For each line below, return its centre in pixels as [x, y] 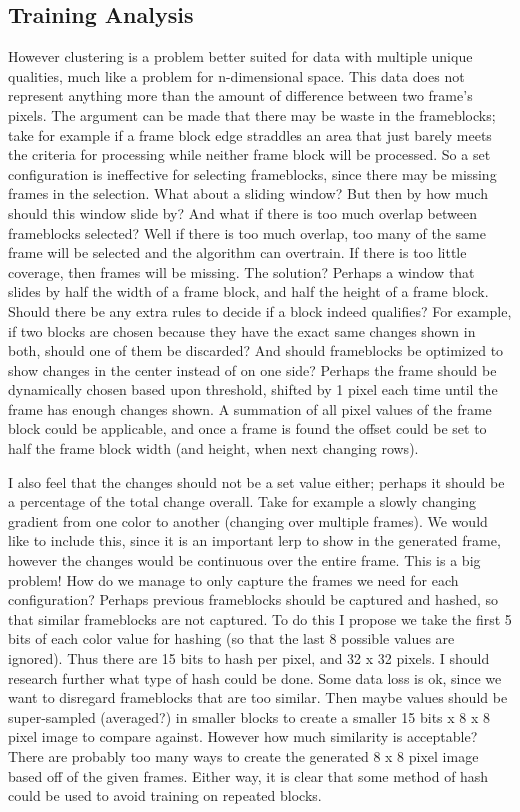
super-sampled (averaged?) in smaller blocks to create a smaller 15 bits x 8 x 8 [249, 716]
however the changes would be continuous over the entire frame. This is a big [244, 560]
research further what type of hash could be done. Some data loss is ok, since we [255, 677]
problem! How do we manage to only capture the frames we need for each [233, 579]
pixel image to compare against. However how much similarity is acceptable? [243, 736]
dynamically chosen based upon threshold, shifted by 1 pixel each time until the [253, 389]
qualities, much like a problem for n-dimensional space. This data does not [236, 75]
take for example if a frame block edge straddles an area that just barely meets [250, 134]
